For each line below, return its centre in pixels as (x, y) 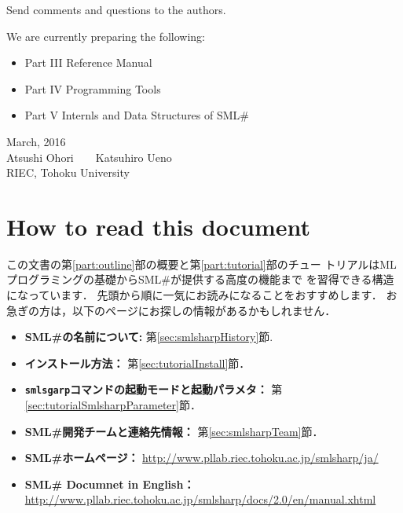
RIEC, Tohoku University (68, 172)
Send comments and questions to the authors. (116, 9)
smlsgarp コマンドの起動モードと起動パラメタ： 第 (154, 389)
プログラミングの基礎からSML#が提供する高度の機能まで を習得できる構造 (200, 279)
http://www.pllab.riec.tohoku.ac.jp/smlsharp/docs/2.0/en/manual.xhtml (200, 499)
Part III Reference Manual (88, 62)
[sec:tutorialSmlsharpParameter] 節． (113, 405)
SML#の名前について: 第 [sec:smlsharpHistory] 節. (149, 337)
